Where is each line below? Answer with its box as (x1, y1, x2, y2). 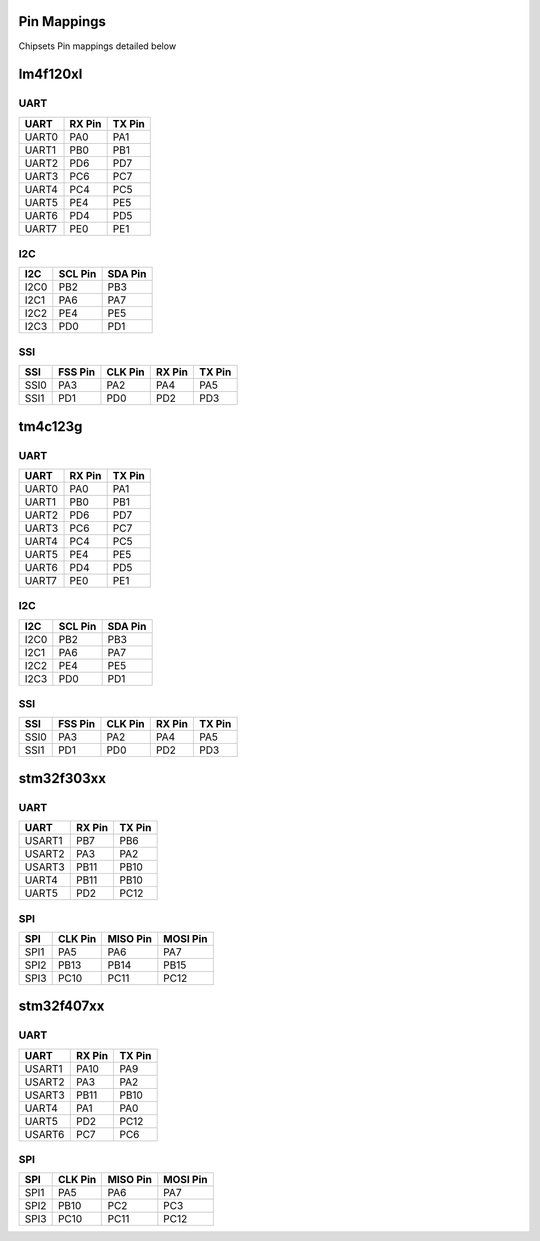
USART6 (24, 1127, 65, 1141)
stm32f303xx (18, 770, 107, 787)
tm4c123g (18, 418, 83, 435)
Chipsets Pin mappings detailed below (18, 40, 177, 52)
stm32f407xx (18, 998, 105, 1015)
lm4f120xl (18, 66, 83, 83)
